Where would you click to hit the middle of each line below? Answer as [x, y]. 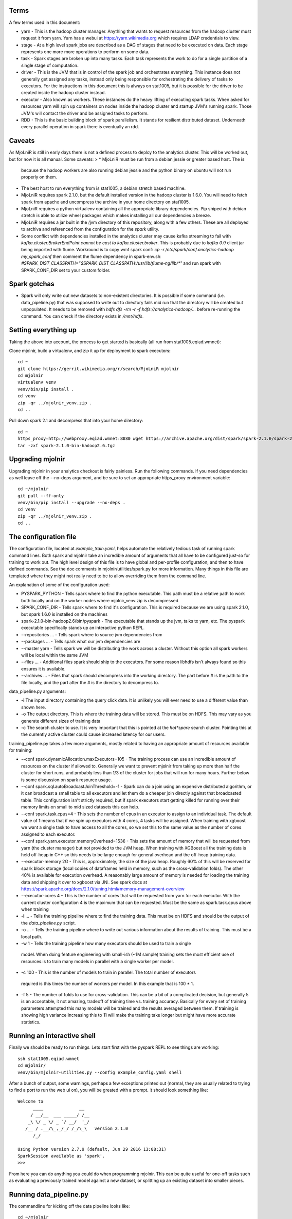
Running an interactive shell [52, 1036]
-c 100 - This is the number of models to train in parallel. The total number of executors [109, 972]
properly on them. [39, 177]
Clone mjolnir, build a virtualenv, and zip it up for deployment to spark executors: [90, 351]
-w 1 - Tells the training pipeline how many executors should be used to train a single [106, 944]
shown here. [34, 707]
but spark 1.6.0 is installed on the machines [64, 614]
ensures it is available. [43, 668]
